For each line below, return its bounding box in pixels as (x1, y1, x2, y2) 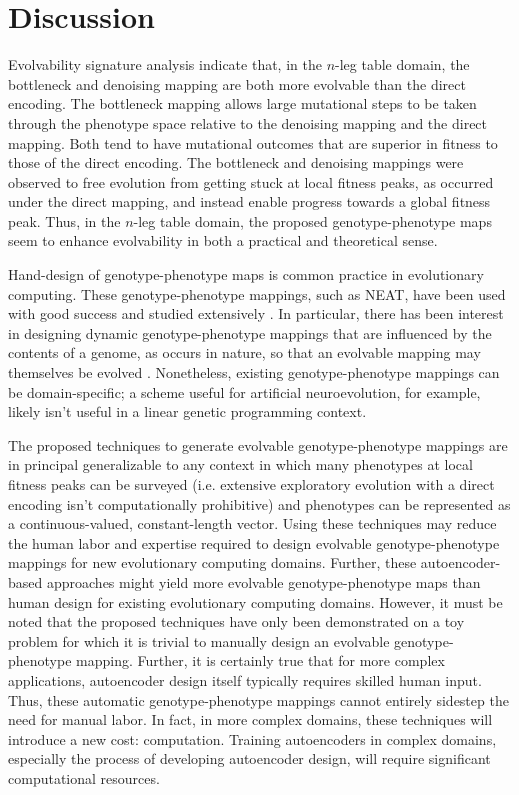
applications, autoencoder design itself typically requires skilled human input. (8, 669, 482, 690)
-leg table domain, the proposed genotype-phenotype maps (133, 210, 492, 231)
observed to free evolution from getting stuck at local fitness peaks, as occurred (8, 171, 494, 192)
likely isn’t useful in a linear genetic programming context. (8, 401, 367, 422)
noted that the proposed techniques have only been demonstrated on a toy (8, 611, 465, 632)
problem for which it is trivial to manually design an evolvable (8, 630, 390, 651)
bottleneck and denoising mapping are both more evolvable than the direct (8, 73, 466, 94)
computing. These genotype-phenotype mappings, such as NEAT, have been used (8, 283, 506, 304)
